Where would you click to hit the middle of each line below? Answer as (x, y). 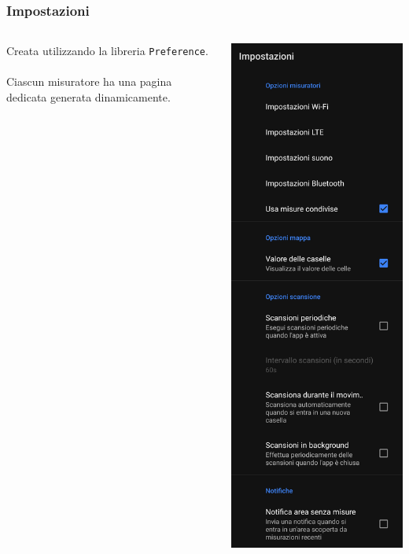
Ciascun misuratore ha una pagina (89, 81)
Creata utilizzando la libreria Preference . (107, 51)
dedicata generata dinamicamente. (88, 97)
